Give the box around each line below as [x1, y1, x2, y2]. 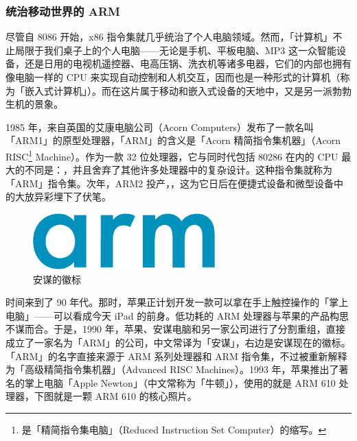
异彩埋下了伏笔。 [34, 189, 111, 204]
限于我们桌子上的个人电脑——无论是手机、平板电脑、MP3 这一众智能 [24, 43, 337, 57]
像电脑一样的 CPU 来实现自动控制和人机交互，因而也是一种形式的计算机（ [5, 70, 341, 84]
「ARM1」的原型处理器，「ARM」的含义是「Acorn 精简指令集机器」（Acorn [5, 133, 341, 147]
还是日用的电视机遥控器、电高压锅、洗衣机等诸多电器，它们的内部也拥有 [24, 56, 352, 71]
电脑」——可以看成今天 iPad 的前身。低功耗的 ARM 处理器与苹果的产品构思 [5, 308, 349, 322]
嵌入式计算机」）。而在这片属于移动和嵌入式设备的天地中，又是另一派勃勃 [24, 83, 352, 97]
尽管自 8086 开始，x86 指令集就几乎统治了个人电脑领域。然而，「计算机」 [5, 29, 333, 44]
